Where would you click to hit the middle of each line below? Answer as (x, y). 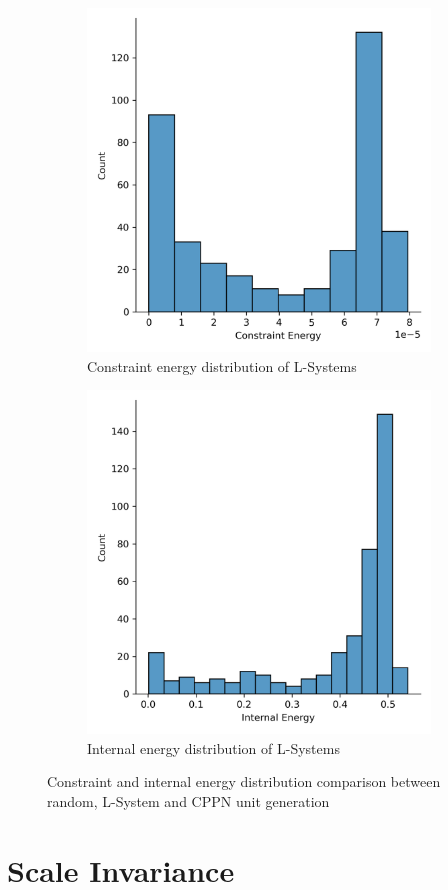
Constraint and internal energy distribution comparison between (244, 781)
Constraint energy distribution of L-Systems (222, 365)
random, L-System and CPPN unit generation (188, 800)
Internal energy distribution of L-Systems (213, 747)
